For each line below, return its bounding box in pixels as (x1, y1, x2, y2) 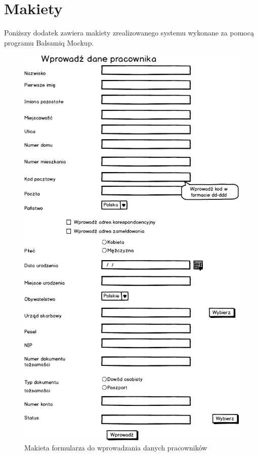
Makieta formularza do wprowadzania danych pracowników (24, 442, 207, 453)
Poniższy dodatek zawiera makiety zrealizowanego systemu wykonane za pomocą (4, 27, 254, 38)
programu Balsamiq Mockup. (4, 37, 94, 48)
